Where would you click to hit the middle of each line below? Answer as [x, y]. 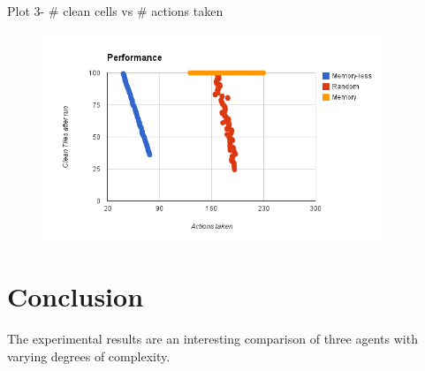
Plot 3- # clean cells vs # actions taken [115, 11]
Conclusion [76, 296]
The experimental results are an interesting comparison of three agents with [212, 339]
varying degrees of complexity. [89, 356]
